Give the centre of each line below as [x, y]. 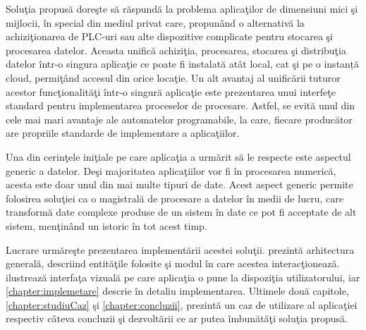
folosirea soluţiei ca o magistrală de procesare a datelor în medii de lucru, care [175, 198]
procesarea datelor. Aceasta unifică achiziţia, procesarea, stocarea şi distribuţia [176, 50]
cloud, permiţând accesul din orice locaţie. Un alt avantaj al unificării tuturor [173, 77]
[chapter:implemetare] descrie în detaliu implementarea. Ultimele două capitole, [177, 291]
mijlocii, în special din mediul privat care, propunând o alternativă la [155, 22]
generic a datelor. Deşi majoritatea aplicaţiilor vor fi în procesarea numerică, [171, 170]
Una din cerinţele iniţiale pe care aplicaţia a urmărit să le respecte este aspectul [178, 156]
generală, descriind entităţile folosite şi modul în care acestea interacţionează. [173, 263]
